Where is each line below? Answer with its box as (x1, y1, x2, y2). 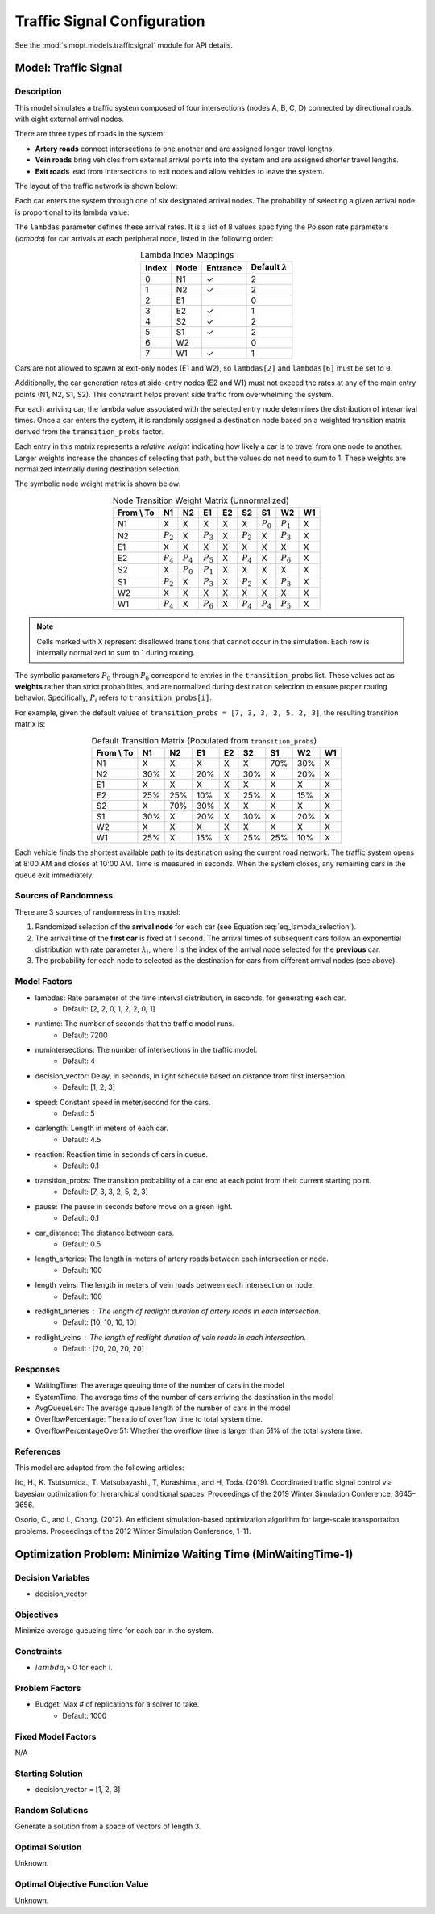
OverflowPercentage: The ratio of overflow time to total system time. (35, 1414, 263, 1424)
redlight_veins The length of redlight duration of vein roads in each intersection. (35, 1332, 306, 1342)
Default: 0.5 (62, 1239, 101, 1249)
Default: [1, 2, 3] (62, 1083, 116, 1092)
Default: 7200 (62, 1030, 108, 1040)
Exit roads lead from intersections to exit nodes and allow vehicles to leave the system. (35, 166, 325, 176)
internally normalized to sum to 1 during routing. (36, 648, 195, 658)
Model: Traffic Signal (14, 61, 122, 75)
